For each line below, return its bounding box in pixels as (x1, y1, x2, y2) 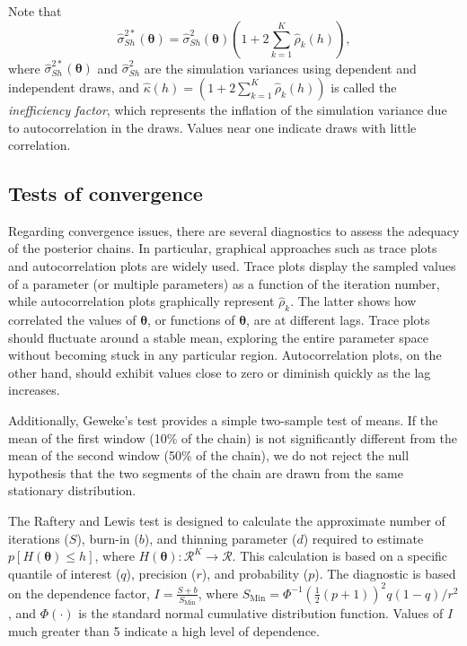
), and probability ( (201, 563, 309, 582)
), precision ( (126, 563, 197, 582)
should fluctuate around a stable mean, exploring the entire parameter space (8, 327, 428, 346)
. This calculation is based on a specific (232, 546, 448, 565)
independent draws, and (8, 77, 139, 96)
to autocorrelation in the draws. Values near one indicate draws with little (8, 118, 417, 136)
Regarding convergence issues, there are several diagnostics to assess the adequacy (8, 221, 460, 240)
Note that (8, 2, 62, 20)
